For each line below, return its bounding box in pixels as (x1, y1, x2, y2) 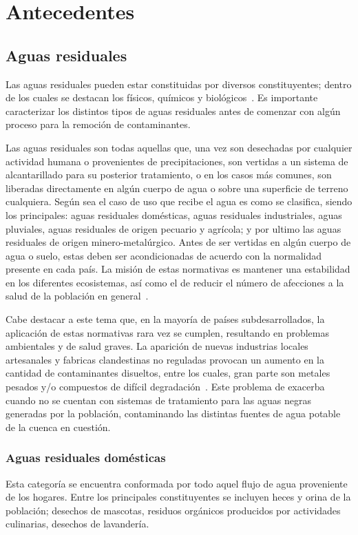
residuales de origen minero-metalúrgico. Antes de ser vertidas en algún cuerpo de (6, 235, 351, 249)
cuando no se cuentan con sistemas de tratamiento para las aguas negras (6, 392, 311, 407)
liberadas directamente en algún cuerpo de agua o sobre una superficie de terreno (6, 180, 348, 195)
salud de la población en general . (6, 289, 149, 303)
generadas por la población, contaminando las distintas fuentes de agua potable (6, 406, 341, 421)
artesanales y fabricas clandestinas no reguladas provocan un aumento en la (6, 352, 325, 366)
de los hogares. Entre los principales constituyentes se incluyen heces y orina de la (6, 490, 351, 504)
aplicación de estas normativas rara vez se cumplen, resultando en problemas (6, 325, 330, 339)
